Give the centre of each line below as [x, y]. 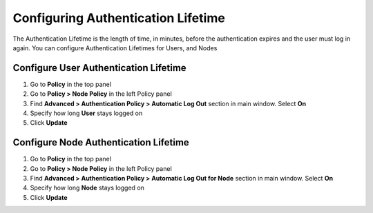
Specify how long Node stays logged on [87, 188]
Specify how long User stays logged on [86, 113]
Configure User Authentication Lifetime [99, 68]
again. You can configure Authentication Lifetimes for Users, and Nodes [115, 48]
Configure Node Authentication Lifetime [101, 142]
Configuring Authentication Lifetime [119, 18]
